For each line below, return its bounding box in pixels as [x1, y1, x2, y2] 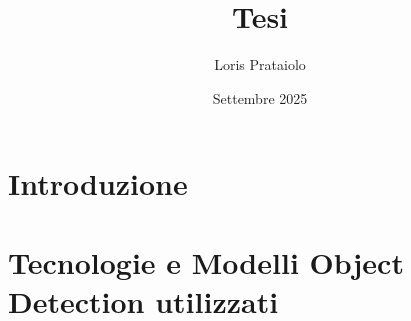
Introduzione [8, 163, 188, 204]
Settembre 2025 [212, 87, 308, 108]
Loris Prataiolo [214, 54, 306, 75]
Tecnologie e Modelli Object [8, 241, 404, 282]
